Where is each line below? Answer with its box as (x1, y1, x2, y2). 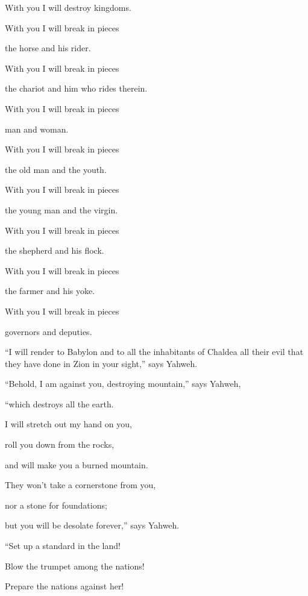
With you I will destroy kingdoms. (5, 1, 131, 13)
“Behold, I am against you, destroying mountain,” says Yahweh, (5, 377, 241, 390)
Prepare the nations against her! (5, 580, 124, 592)
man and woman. (5, 122, 69, 135)
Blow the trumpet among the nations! (5, 559, 145, 572)
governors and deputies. (5, 325, 92, 337)
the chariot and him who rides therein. (5, 82, 148, 95)
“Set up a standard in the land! (5, 539, 121, 552)
